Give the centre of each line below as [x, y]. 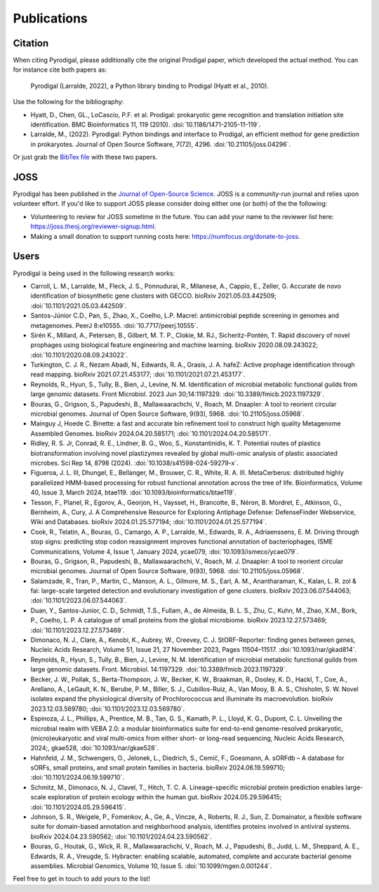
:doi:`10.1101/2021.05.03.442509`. [79, 306]
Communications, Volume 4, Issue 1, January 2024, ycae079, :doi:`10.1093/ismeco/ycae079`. [165, 551]
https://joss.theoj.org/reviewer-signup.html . [93, 227]
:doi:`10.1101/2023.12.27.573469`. [78, 630]
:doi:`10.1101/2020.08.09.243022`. [79, 355]
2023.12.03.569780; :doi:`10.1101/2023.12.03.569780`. [108, 709]
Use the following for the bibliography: [68, 102]
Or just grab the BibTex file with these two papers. [85, 157]
